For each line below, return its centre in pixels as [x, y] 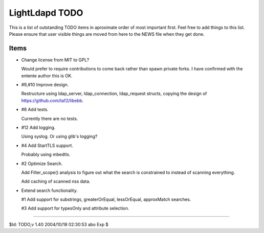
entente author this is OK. [47, 75]
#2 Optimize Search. [42, 163]
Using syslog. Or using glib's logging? [59, 137]
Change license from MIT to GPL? [55, 60]
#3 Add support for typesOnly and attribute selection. [75, 209]
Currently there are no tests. [50, 118]
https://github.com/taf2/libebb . [52, 100]
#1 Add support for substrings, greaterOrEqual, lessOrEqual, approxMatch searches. [106, 199]
